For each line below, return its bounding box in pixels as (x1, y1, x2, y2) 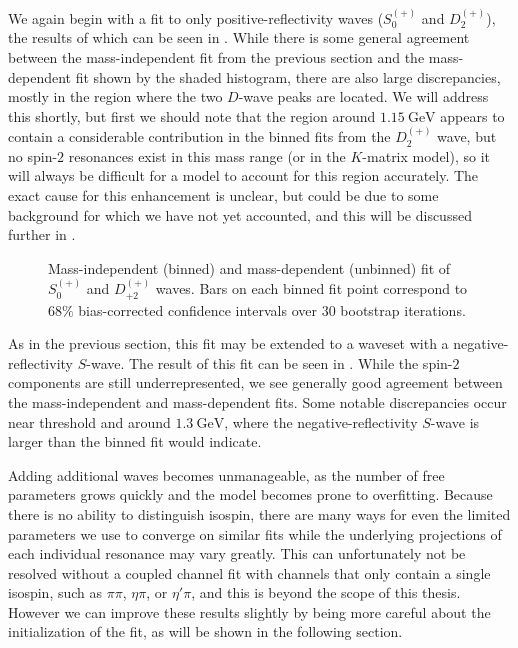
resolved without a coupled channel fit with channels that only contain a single (8, 562, 491, 583)
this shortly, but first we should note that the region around (8, 105, 376, 126)
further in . (8, 224, 76, 245)
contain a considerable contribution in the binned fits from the (8, 126, 391, 147)
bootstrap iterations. (340, 299, 466, 320)
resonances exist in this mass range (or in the (68, 145, 346, 166)
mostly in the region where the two (8, 86, 223, 107)
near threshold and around (8, 411, 171, 432)
